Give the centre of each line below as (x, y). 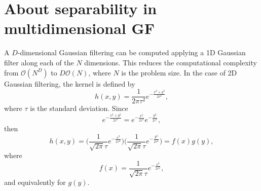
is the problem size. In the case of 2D (179, 72)
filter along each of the (39, 62)
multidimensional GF (80, 28)
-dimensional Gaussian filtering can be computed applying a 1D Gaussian (132, 52)
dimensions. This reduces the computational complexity (171, 62)
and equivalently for (35, 182)
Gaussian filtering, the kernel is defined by (70, 83)
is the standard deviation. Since (79, 108)
